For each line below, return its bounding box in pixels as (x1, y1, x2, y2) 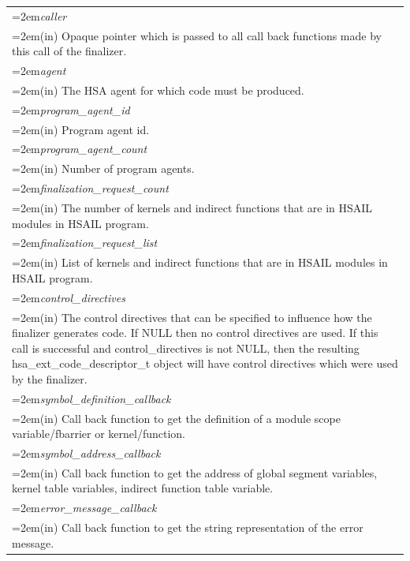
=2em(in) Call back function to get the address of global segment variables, (12, 464, 378, 481)
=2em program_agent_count (12, 140, 147, 157)
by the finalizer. (12, 370, 88, 387)
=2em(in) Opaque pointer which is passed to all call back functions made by (12, 27, 382, 43)
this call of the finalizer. (12, 43, 127, 59)
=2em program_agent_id (12, 101, 130, 118)
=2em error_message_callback (12, 499, 157, 516)
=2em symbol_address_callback (12, 445, 161, 461)
